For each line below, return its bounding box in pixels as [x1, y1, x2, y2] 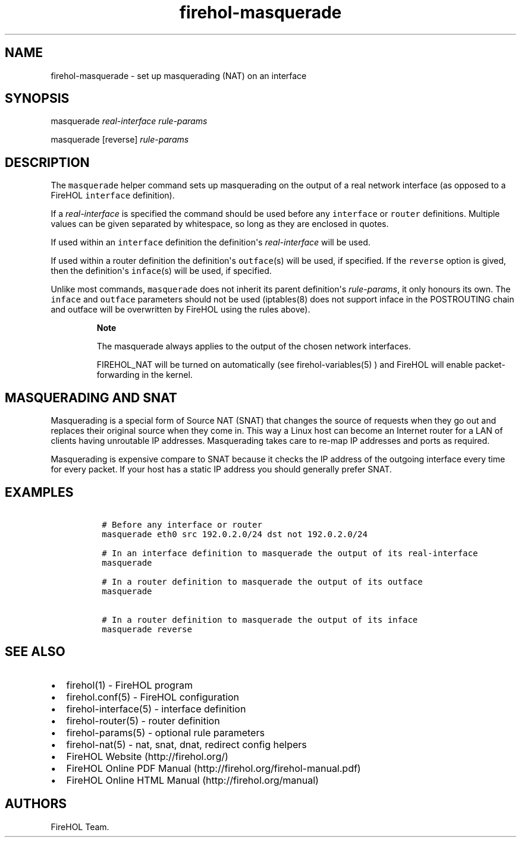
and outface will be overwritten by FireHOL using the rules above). [51, 304, 310, 315]
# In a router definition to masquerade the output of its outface [102, 576, 423, 586]
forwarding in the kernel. [96, 370, 193, 380]
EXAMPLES [5, 484, 74, 500]
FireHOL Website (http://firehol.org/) [66, 750, 228, 762]
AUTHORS [5, 796, 67, 812]
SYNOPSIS [5, 91, 70, 106]
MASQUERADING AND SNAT [5, 390, 177, 405]
